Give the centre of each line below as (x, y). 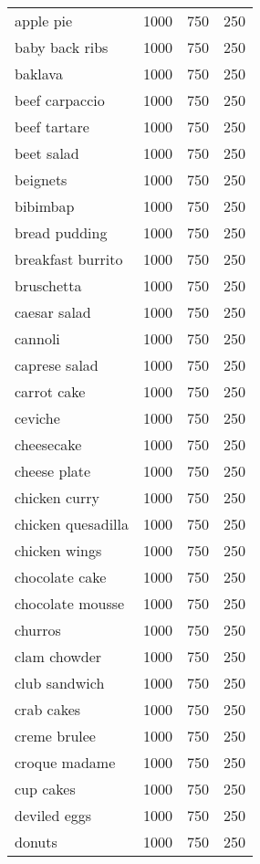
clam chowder (58, 656)
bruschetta (48, 285)
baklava (39, 74)
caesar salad (53, 312)
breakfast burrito (69, 259)
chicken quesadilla (72, 524)
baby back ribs (62, 47)
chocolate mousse (70, 603)
